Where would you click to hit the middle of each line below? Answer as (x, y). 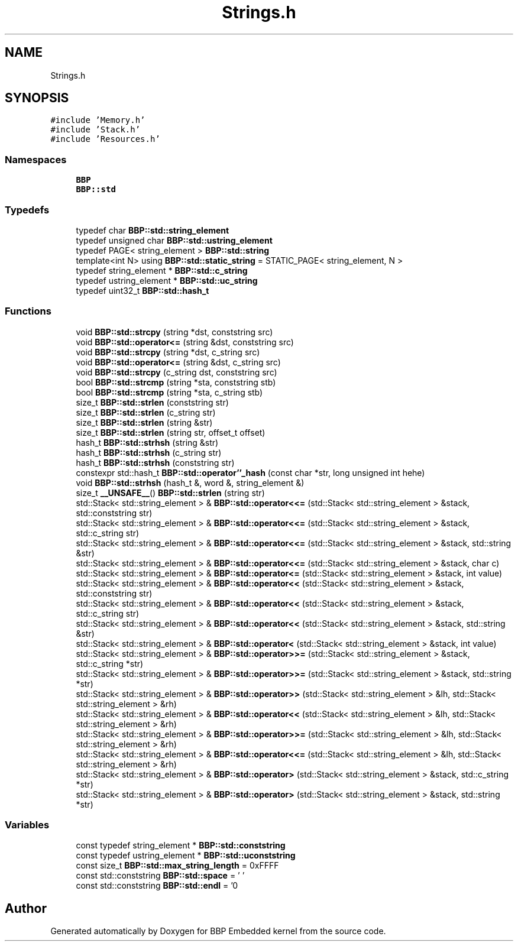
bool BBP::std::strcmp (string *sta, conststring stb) (176, 382)
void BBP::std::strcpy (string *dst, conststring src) (174, 332)
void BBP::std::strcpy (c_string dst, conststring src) (177, 372)
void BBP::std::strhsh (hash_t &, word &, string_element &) (190, 482)
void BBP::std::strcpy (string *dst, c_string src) (168, 352)
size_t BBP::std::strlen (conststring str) (152, 402)
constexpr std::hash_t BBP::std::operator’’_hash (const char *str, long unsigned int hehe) (250, 472)
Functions (28, 311)
